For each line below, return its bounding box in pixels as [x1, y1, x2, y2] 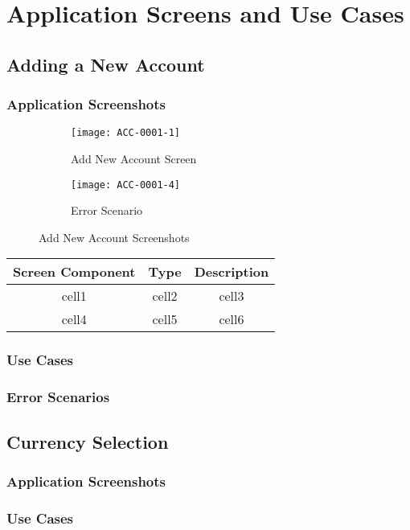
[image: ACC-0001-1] [71, 127, 181, 139]
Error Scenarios [6, 387, 110, 407]
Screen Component [13, 262, 136, 281]
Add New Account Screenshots [39, 228, 190, 245]
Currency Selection [6, 429, 169, 454]
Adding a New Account [6, 51, 205, 76]
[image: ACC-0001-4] [71, 179, 181, 191]
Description [194, 262, 269, 281]
